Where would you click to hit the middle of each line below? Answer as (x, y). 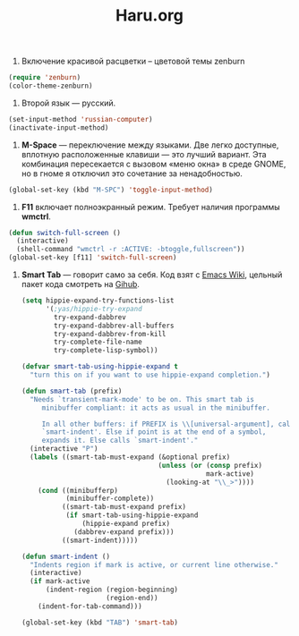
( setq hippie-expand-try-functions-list (98, 301)
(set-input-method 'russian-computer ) (81, 119)
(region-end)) (132, 598)
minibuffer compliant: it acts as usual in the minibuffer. (156, 408)
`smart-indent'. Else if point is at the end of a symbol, (154, 432)
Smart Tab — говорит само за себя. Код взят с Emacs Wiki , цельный (152, 275)
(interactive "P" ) (64, 449)
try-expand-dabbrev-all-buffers (114, 326)
